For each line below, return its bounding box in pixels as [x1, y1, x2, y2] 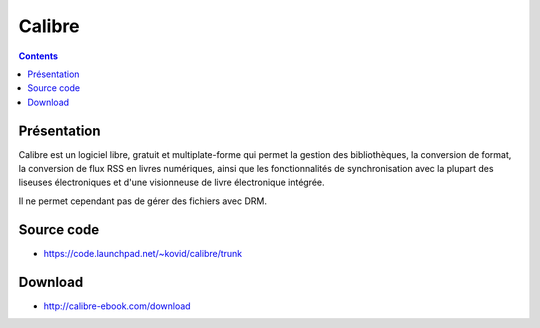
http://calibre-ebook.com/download [43, 300, 191, 312]
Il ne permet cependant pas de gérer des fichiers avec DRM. [18, 195, 267, 207]
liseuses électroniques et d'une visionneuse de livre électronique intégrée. [18, 176, 325, 189]
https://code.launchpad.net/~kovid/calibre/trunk [43, 247, 243, 259]
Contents [18, 50, 59, 62]
